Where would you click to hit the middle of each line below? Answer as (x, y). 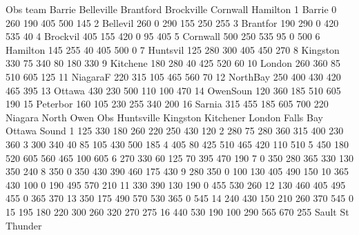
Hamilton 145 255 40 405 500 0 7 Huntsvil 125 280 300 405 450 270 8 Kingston (173, 49)
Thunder (24, 225)
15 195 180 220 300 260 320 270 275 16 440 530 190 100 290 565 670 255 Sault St (177, 211)
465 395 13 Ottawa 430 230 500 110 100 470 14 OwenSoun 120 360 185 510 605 (173, 90)
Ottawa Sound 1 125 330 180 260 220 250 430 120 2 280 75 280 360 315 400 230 (175, 131)
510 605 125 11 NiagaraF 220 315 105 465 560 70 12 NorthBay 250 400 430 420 (173, 76)
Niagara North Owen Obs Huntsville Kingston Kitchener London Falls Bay (164, 117)
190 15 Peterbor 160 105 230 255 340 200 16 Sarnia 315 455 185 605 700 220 (167, 104)
